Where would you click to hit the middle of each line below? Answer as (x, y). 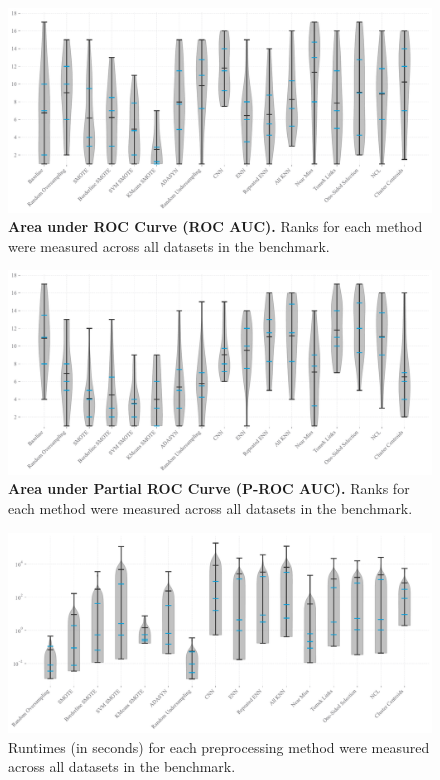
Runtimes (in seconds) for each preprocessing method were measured (219, 746)
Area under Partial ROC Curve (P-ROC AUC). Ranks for (209, 488)
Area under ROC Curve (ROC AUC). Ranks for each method (215, 226)
